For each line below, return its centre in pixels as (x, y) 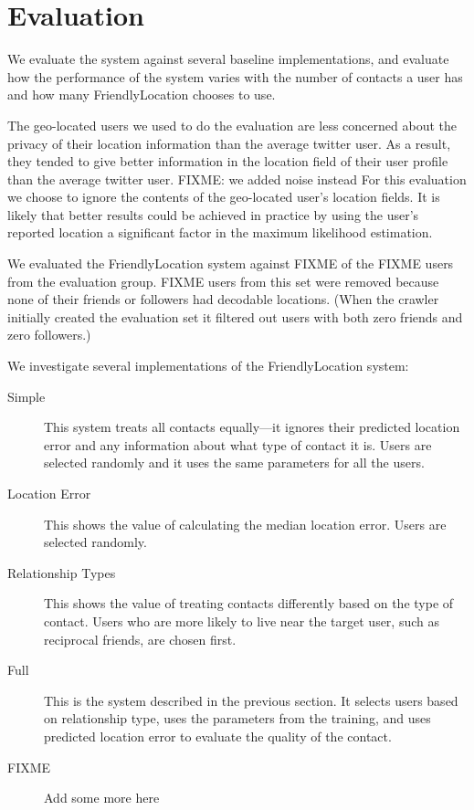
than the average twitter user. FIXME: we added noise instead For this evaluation (237, 179)
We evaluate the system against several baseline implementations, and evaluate (228, 59)
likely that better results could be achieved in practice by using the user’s (213, 214)
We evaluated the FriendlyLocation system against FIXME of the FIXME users (231, 263)
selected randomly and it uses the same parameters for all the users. (234, 463)
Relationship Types (62, 572)
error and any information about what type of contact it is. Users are (238, 444)
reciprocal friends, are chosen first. (140, 639)
